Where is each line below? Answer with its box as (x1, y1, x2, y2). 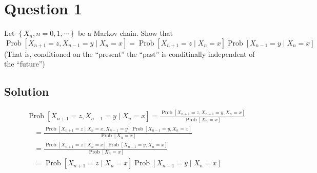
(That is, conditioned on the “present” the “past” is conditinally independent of (4, 48, 255, 59)
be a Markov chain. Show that (77, 28, 173, 38)
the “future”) (4, 58, 45, 69)
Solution (4, 83, 49, 99)
